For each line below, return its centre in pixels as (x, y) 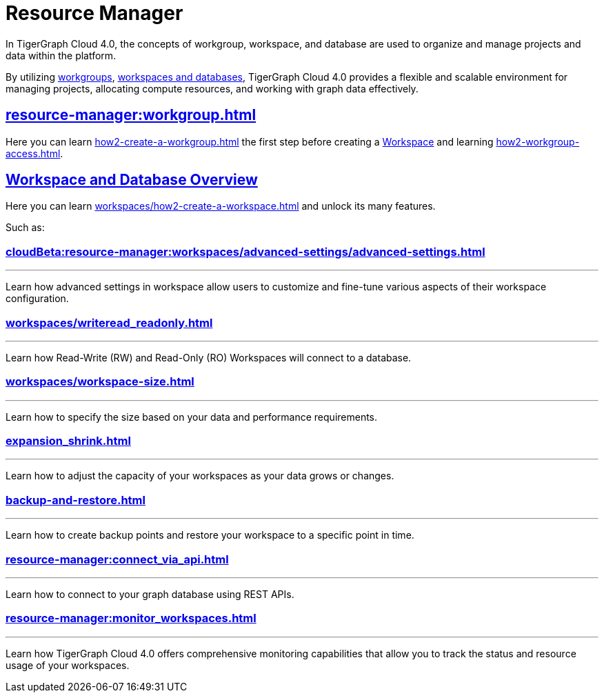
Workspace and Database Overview (132, 180)
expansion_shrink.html (68, 441)
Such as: (25, 228)
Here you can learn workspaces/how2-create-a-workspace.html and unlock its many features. (221, 206)
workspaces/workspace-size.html (100, 382)
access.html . (34, 153)
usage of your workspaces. (68, 665)
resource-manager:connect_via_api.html (117, 559)
